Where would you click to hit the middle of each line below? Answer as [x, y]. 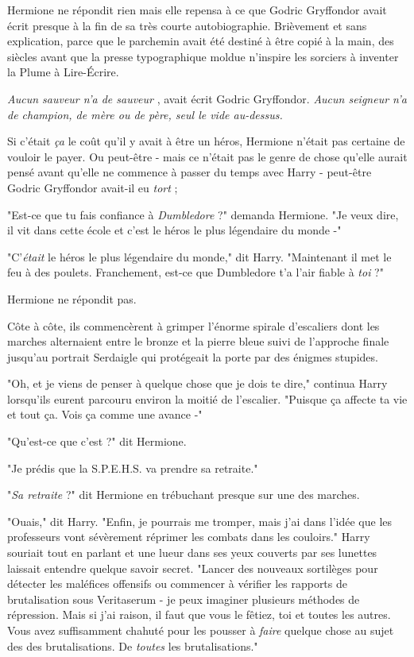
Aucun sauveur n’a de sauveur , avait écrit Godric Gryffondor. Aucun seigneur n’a [207, 98]
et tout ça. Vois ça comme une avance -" [105, 414]
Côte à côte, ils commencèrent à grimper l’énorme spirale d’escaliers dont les [193, 325]
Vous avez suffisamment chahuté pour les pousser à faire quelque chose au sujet [201, 630]
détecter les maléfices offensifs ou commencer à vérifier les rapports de [177, 584]
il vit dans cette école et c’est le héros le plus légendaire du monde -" [174, 230]
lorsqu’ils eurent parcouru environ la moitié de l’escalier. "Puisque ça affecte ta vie [207, 398]
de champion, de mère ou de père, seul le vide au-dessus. [145, 114]
